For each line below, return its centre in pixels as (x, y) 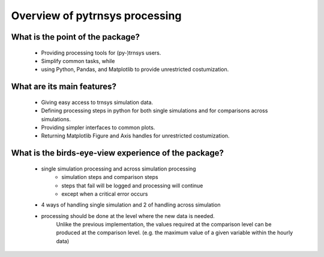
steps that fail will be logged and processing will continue (132, 186)
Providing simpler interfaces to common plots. (98, 127)
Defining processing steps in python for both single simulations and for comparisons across (154, 110)
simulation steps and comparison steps (110, 177)
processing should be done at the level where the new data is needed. (128, 216)
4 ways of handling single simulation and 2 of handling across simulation (131, 205)
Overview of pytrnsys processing (96, 16)
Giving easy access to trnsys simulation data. (97, 102)
